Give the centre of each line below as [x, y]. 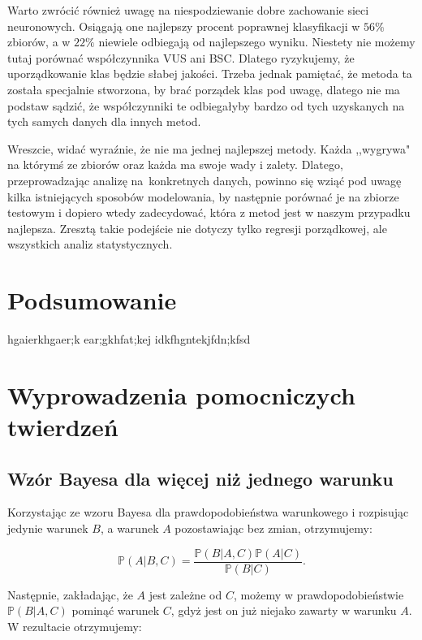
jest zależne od [185, 594]
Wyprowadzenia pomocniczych [181, 394]
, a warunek [129, 528]
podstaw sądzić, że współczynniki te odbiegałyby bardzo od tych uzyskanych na [206, 105]
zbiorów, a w [39, 42]
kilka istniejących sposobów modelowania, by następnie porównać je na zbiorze [203, 196]
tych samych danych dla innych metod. [104, 121]
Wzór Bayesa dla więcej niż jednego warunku [200, 478]
